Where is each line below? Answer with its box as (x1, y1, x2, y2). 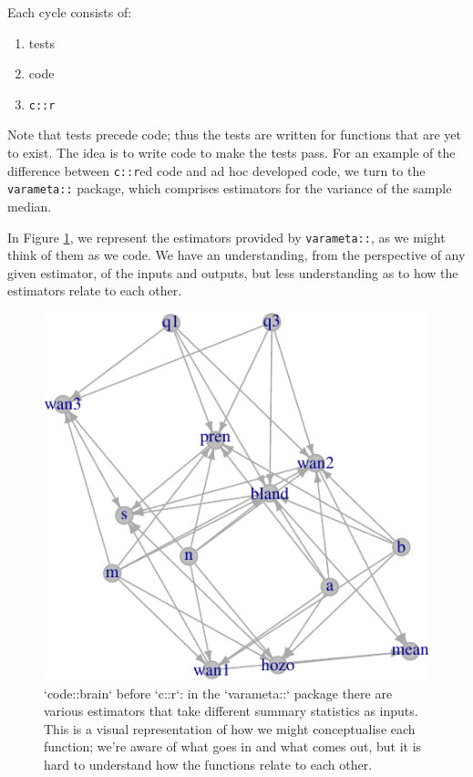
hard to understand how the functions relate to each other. (44, 754, 373, 773)
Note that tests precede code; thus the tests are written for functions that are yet (7, 125, 461, 144)
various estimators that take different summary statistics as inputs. (44, 701, 418, 720)
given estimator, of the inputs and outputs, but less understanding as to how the (7, 263, 458, 282)
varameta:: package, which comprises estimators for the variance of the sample (7, 179, 452, 198)
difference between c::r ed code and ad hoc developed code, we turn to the (7, 161, 426, 180)
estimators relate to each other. (7, 281, 182, 300)
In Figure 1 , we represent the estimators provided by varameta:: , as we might (7, 227, 446, 246)
